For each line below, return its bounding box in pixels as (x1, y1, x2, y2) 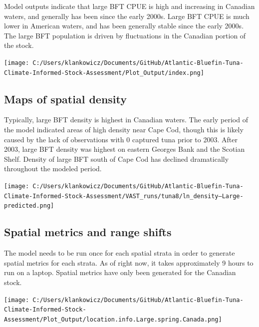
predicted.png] (4, 202, 54, 210)
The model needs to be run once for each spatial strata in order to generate (4, 248, 235, 258)
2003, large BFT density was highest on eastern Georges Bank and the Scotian (4, 144, 245, 154)
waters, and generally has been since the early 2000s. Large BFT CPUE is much (4, 10, 250, 21)
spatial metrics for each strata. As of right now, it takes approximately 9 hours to (4, 257, 254, 268)
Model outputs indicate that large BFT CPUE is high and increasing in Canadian (4, 1, 255, 11)
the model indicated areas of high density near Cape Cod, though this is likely (4, 124, 244, 135)
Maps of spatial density (4, 91, 127, 106)
